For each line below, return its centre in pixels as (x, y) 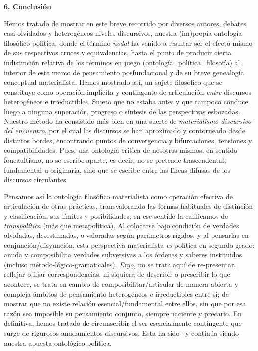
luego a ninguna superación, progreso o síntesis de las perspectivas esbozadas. (122, 111)
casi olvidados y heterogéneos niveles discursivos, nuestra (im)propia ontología (123, 33)
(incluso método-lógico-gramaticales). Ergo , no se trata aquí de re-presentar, (120, 264)
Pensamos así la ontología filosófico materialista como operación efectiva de (118, 196)
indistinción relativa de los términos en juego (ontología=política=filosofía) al (122, 62)
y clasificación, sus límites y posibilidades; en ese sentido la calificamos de (116, 215)
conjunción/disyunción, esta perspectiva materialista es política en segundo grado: (129, 245)
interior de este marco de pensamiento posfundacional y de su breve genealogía (124, 72)
